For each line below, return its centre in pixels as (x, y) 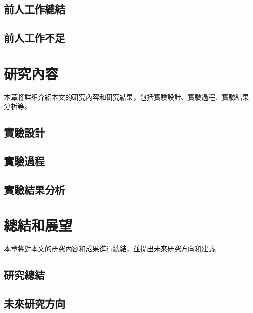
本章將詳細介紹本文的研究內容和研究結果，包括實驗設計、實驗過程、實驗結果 (126, 96)
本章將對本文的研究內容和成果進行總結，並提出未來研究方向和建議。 (113, 249)
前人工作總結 (35, 9)
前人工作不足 (35, 38)
